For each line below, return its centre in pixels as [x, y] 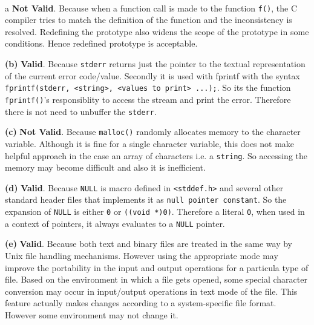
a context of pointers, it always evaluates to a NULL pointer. [115, 223]
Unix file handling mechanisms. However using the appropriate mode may [142, 255]
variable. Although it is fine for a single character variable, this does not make [150, 143]
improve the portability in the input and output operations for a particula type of [157, 267]
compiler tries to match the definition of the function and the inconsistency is [149, 20]
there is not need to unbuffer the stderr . [81, 111]
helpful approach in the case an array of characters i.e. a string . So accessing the [156, 155]
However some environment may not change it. [92, 314]
